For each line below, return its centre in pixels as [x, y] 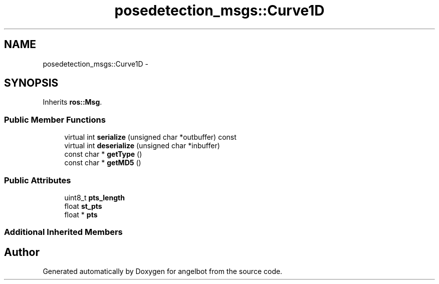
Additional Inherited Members [63, 232]
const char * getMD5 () [103, 163]
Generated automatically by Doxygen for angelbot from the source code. [163, 271]
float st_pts [83, 206]
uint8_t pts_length [94, 197]
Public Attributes [38, 180]
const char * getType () [103, 154]
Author [22, 252]
